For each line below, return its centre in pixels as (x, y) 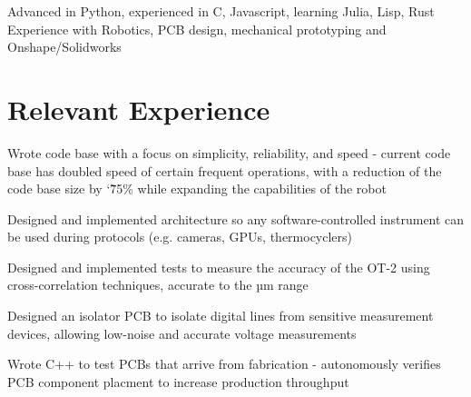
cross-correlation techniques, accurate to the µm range (158, 285)
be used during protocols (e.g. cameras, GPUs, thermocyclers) (180, 237)
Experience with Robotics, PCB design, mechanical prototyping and (197, 29)
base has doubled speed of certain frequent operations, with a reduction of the (225, 170)
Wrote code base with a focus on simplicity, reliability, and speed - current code (229, 152)
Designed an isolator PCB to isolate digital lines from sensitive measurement (221, 316)
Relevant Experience (139, 109)
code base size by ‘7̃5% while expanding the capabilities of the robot (197, 189)
